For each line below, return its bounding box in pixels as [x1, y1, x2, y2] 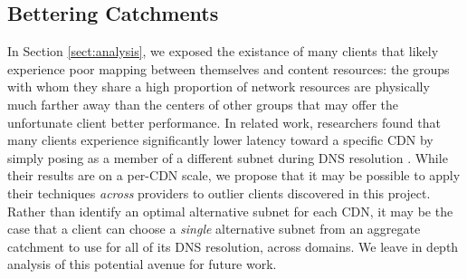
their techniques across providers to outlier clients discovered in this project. [7, 183, 431, 202]
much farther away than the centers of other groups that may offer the [7, 94, 399, 113]
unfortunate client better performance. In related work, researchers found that [7, 112, 441, 131]
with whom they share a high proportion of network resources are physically [7, 77, 430, 96]
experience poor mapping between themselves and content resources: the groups [7, 59, 450, 78]
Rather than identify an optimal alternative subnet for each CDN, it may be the [7, 201, 453, 220]
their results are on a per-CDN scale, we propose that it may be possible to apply [7, 166, 461, 185]
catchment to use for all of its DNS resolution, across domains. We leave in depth [7, 236, 459, 255]
